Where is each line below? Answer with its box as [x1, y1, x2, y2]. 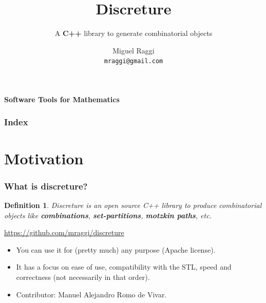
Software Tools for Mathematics [4, 93, 120, 104]
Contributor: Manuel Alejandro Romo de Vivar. [16, 289, 167, 299]
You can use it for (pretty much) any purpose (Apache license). [16, 244, 216, 255]
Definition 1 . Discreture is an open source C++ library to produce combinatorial [4, 200, 262, 210]
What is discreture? [4, 179, 88, 192]
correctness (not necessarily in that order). [16, 271, 150, 282]
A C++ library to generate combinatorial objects [54, 28, 213, 39]
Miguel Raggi [112, 45, 155, 55]
